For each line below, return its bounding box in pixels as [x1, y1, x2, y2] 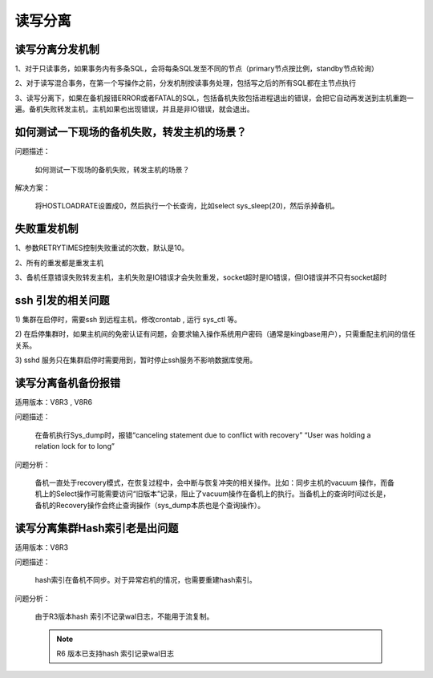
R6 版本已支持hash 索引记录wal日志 [56, 648, 175, 658]
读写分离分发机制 [14, 42, 99, 56]
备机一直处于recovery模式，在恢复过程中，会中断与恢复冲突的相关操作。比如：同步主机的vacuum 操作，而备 [34, 478, 395, 487]
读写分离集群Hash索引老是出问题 [14, 521, 179, 535]
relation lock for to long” [34, 442, 115, 451]
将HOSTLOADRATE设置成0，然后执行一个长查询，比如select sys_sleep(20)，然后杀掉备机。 [34, 201, 340, 211]
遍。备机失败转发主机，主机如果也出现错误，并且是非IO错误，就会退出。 [14, 104, 254, 114]
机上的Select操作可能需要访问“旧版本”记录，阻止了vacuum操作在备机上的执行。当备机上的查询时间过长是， [34, 489, 391, 498]
